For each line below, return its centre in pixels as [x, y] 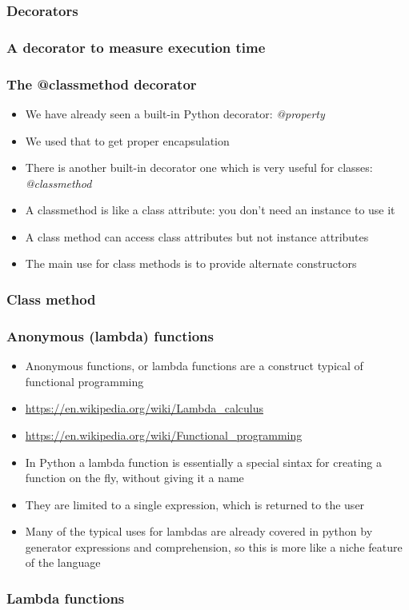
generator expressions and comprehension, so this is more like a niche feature [214, 546]
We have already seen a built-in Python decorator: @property [175, 113]
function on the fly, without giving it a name [134, 478]
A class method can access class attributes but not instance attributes [197, 236]
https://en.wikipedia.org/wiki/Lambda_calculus [144, 408]
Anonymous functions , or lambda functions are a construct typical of [194, 366]
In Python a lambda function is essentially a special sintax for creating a [203, 462]
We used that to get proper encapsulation [127, 140]
